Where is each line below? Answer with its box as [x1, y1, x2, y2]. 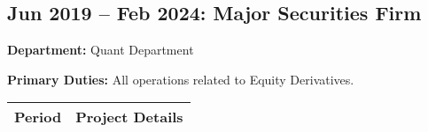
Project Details [75, 106, 183, 128]
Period [14, 106, 62, 128]
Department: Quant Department [7, 40, 194, 59]
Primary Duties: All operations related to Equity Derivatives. [7, 70, 354, 88]
